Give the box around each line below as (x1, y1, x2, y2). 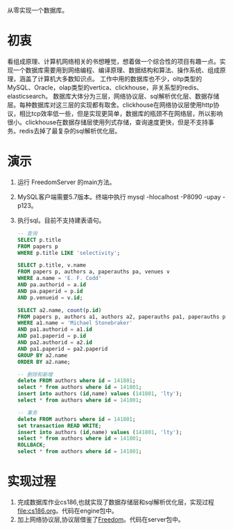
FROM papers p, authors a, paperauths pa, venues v (17, 268, 170, 276)
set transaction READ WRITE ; (17, 422, 102, 429)
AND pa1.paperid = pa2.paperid (17, 345, 108, 352)
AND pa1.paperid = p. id (17, 333, 87, 340)
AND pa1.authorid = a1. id (17, 326, 92, 333)
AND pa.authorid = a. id (17, 281, 87, 288)
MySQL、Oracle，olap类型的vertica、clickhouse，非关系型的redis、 (7, 83, 203, 92)
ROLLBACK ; (17, 442, 46, 449)
